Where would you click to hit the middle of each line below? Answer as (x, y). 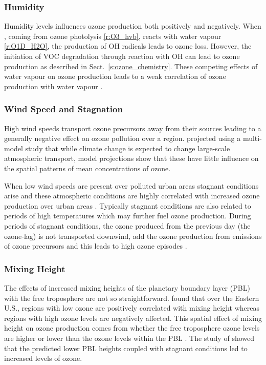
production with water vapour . (53, 86)
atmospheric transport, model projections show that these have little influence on (131, 158)
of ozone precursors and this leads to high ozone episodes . (96, 246)
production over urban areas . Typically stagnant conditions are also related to (128, 205)
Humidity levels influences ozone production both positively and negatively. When (133, 26)
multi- (252, 138)
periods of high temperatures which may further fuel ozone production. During (128, 216)
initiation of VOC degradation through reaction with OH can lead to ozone (122, 56)
